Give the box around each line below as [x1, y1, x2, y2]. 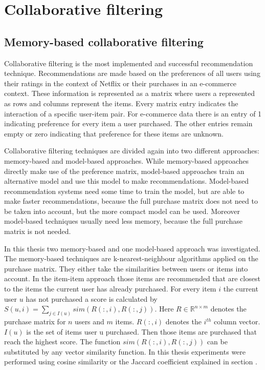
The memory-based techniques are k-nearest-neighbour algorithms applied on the [4, 253, 258, 264]
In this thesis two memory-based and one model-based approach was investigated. [4, 243, 260, 254]
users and [75, 316, 104, 327]
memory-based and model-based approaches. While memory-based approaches [4, 155, 249, 166]
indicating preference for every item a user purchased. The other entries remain [4, 118, 253, 129]
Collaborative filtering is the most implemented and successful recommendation [4, 57, 253, 68]
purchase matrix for [4, 316, 66, 327]
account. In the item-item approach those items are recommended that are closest [4, 273, 260, 284]
